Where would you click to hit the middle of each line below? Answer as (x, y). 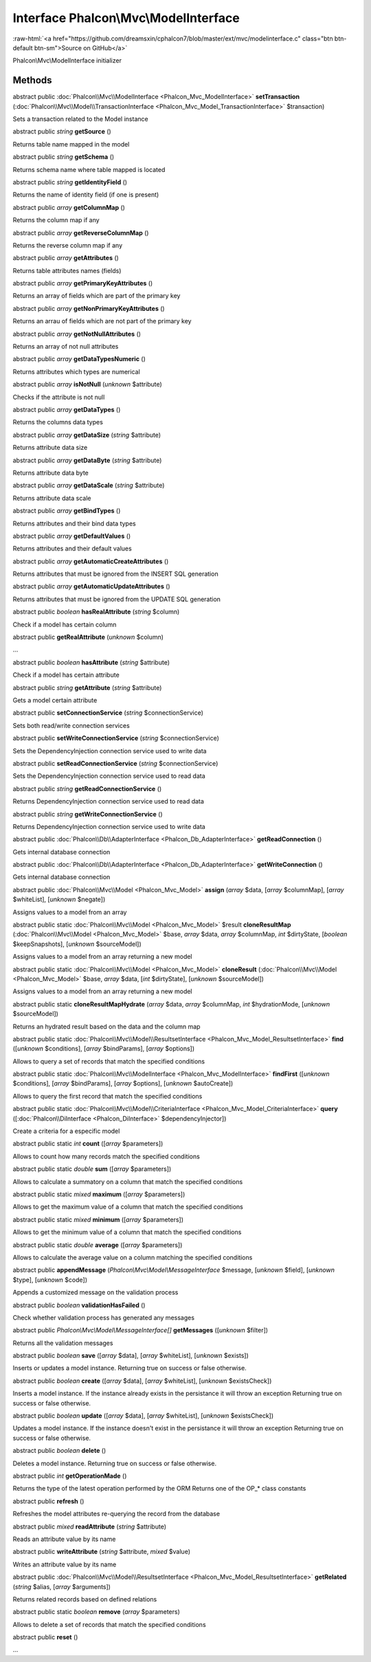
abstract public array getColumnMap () (69, 207)
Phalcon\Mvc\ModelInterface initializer (67, 61)
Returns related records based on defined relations (85, 1599)
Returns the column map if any (56, 220)
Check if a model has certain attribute (66, 675)
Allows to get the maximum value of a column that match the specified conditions (128, 1207)
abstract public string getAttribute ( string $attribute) (87, 687)
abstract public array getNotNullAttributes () (77, 334)
